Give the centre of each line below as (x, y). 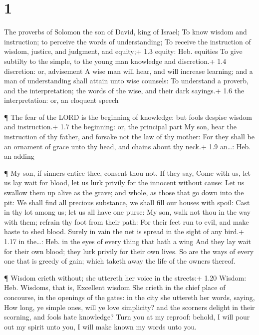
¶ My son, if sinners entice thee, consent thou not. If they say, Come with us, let (127, 172)
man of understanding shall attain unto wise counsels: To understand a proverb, (126, 81)
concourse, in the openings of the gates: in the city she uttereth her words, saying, (129, 297)
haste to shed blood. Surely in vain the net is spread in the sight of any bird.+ (124, 231)
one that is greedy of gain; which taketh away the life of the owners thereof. (120, 261)
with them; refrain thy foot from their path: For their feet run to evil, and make (127, 221)
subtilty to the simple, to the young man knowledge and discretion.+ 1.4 (115, 61)
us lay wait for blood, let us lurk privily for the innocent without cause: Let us (124, 182)
